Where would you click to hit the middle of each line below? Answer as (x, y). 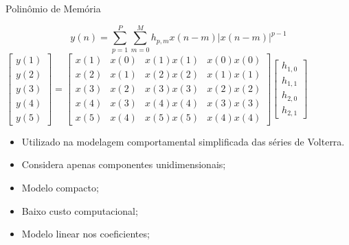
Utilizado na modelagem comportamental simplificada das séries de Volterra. (183, 141)
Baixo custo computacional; (80, 210)
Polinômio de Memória (53, 8)
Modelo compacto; (60, 188)
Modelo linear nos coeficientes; (86, 234)
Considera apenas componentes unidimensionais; (124, 164)
